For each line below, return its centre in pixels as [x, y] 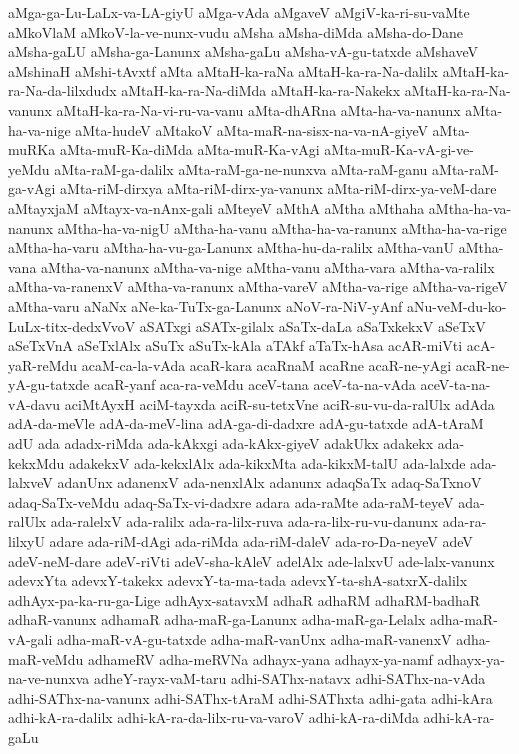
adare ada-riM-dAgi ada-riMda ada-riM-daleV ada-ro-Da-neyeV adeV [261, 541]
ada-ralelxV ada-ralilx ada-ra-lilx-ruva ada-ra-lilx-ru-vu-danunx [244, 521]
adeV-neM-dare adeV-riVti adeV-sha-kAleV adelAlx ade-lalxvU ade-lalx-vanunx [251, 560]
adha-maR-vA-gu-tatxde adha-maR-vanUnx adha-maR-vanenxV [254, 639]
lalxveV [30, 482]
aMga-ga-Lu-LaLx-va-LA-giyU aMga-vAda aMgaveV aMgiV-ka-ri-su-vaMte [239, 12]
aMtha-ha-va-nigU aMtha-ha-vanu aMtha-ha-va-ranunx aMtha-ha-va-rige [282, 227]
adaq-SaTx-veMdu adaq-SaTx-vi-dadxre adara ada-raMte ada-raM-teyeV [231, 501]
